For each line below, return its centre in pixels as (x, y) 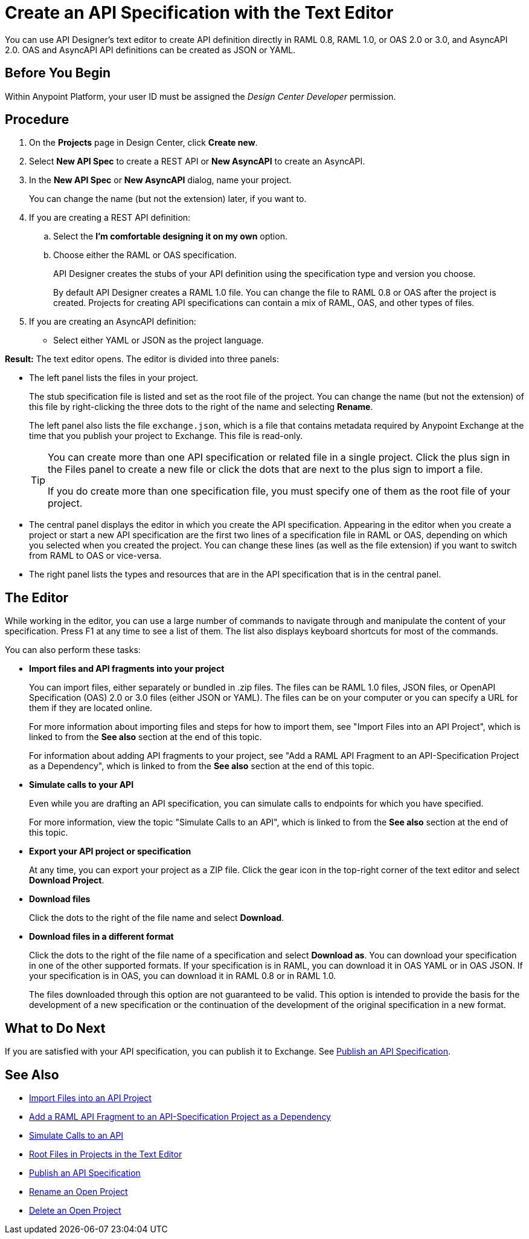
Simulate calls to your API (82, 785)
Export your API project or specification (110, 851)
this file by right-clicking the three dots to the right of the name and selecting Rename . (201, 407)
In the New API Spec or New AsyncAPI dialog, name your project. (160, 180)
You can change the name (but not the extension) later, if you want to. (168, 199)
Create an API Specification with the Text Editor (199, 13)
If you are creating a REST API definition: (110, 218)
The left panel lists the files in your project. (114, 378)
